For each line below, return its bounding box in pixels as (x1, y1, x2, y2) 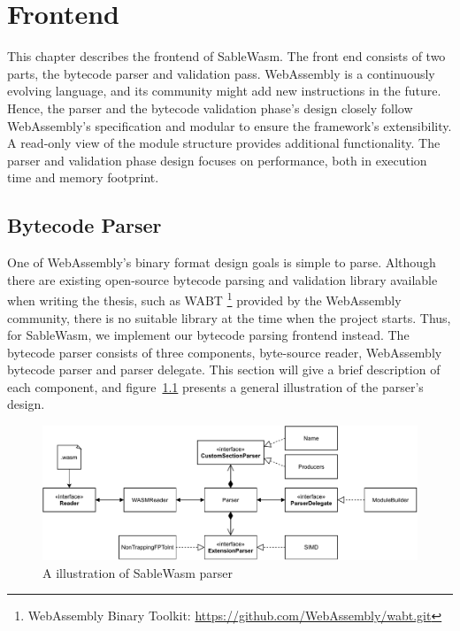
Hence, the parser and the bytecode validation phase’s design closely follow (7, 98, 413, 117)
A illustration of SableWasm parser (42, 563, 234, 581)
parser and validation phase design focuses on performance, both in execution (7, 150, 427, 169)
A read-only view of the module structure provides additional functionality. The (7, 134, 441, 152)
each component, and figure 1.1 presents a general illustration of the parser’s (7, 377, 424, 396)
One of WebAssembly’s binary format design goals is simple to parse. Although (7, 253, 436, 272)
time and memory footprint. (7, 168, 159, 187)
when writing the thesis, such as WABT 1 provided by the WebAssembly (7, 289, 402, 309)
